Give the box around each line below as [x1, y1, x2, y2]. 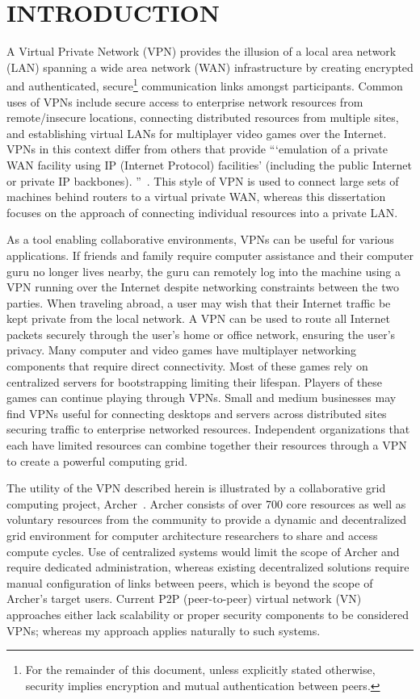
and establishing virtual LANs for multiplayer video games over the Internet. [6, 124, 387, 141]
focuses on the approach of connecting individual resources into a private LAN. [6, 203, 398, 220]
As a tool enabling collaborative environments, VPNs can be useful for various [6, 231, 394, 248]
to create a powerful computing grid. [6, 452, 188, 469]
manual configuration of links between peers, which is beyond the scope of [6, 574, 373, 591]
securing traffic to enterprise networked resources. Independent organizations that [6, 421, 410, 437]
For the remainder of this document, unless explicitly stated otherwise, [25, 661, 376, 678]
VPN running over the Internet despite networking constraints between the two [6, 278, 399, 295]
